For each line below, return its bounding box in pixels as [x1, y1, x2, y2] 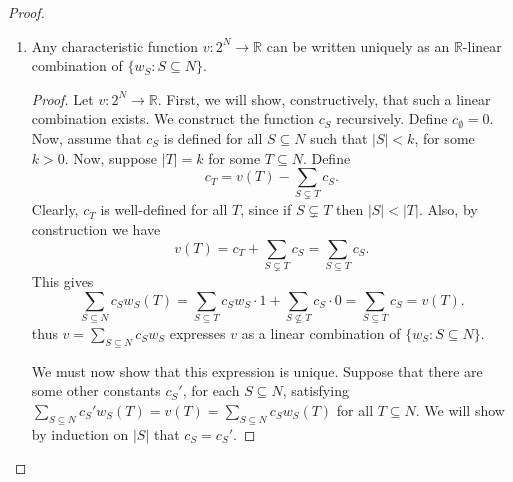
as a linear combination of [241, 322, 401, 343]
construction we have [31, 219, 161, 240]
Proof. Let [31, 88, 94, 109]
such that [310, 127, 368, 148]
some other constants [31, 380, 161, 401]
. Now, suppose [64, 147, 158, 168]
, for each [182, 380, 240, 401]
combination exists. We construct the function [31, 108, 315, 129]
